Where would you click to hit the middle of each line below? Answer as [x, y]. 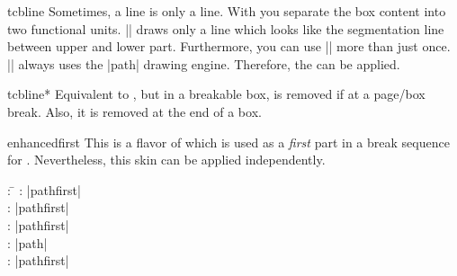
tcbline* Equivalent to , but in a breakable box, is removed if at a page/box [216, 94]
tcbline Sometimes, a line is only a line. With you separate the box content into [227, 11]
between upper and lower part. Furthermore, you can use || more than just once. [229, 46]
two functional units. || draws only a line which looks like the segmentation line [226, 28]
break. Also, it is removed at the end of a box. [134, 111]
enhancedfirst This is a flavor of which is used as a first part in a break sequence [228, 142]
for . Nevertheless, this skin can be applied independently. [166, 160]
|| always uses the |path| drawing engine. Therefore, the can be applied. [204, 63]
